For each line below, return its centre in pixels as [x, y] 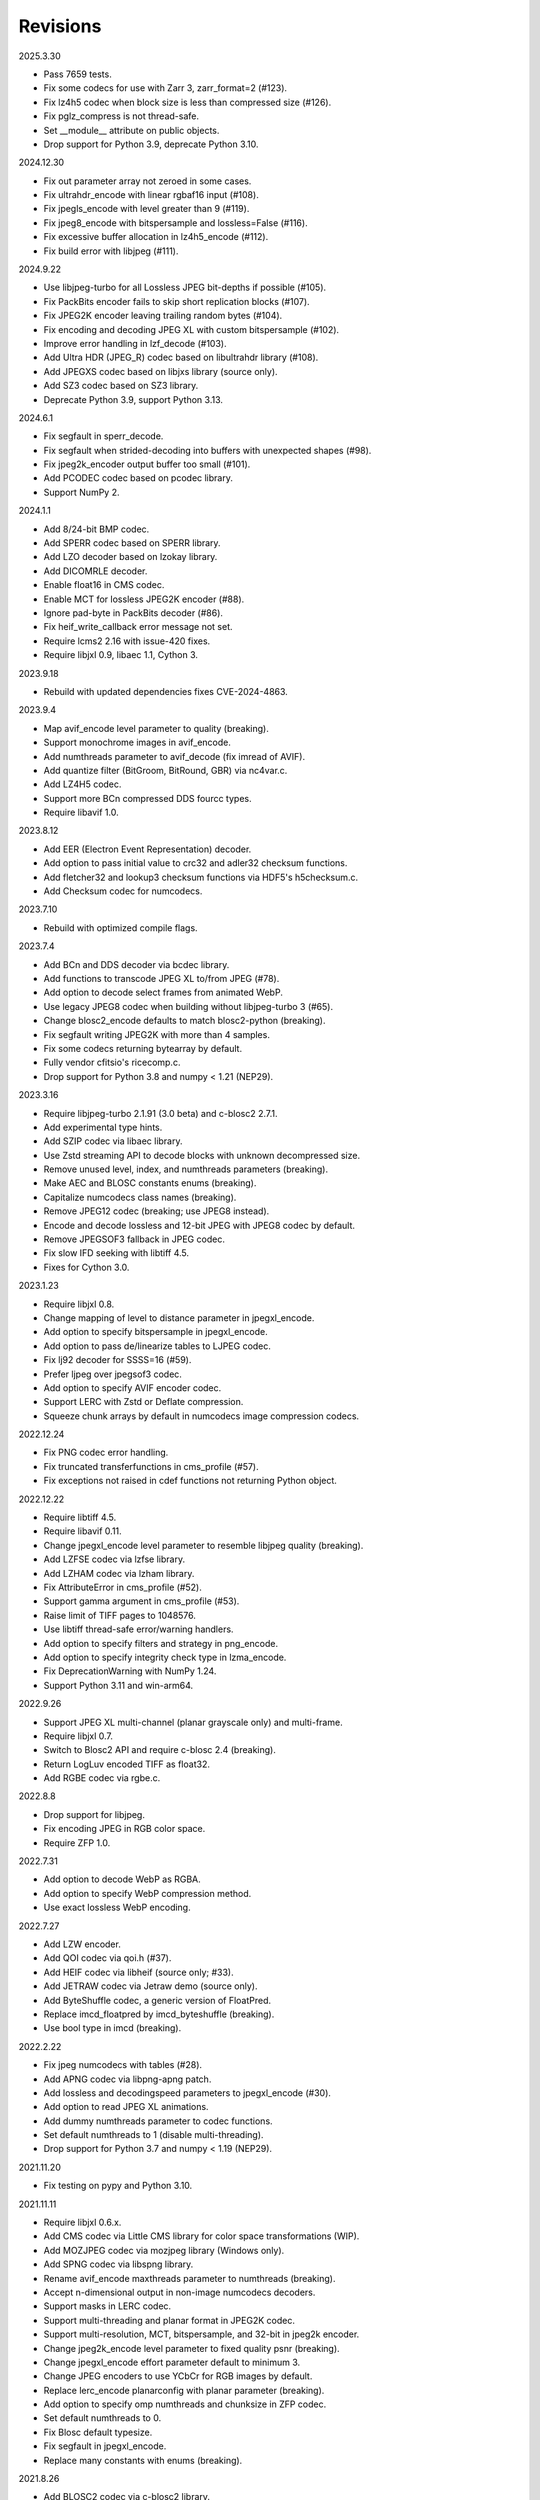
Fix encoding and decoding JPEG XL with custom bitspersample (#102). [191, 329]
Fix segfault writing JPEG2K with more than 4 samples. [156, 1034]
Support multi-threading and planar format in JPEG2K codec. [169, 2320]
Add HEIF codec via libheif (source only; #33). [138, 1972]
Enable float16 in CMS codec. [104, 585]
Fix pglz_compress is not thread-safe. [121, 116]
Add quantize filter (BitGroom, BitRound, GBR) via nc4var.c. [165, 770]
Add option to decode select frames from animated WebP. [163, 992]
